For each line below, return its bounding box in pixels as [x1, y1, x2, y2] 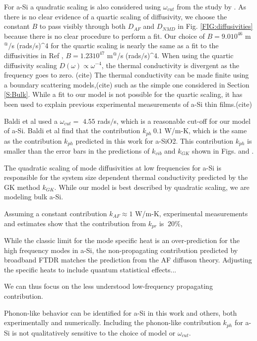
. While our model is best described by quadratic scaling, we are [54, 181, 250, 192]
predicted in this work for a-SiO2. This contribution [75, 135, 234, 146]
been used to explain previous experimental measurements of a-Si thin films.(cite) [4, 98, 252, 109]
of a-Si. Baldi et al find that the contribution [4, 125, 140, 136]
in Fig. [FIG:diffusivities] [178, 21, 253, 31]
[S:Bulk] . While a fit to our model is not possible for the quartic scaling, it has [4, 89, 243, 99]
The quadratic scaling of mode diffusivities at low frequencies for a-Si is [4, 162, 221, 172]
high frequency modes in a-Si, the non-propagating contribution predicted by [4, 245, 238, 255]
